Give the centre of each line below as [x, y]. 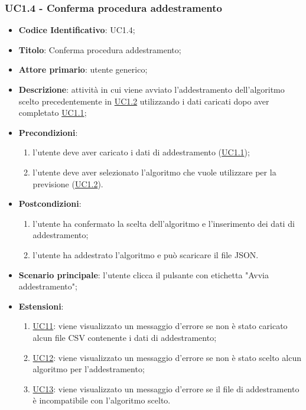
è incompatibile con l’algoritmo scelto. [102, 400]
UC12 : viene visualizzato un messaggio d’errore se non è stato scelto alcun [167, 357]
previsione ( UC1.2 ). [68, 183]
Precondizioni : [48, 132]
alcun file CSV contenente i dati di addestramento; [125, 337]
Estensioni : [41, 306]
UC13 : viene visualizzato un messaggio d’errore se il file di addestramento [166, 388]
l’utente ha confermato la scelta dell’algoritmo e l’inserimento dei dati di [164, 223]
